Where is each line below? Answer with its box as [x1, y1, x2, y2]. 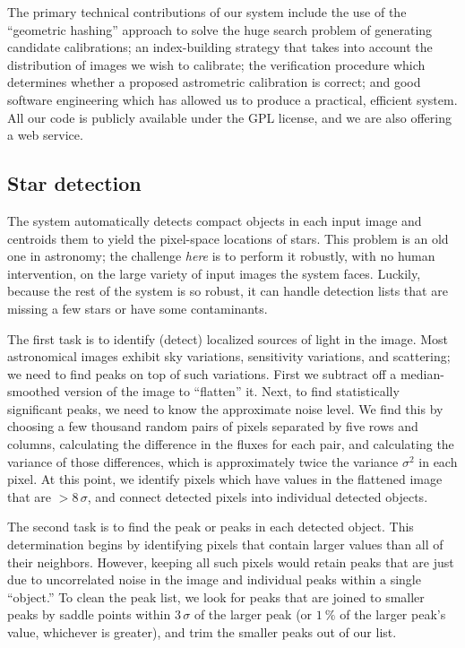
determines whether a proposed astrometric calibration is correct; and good [7, 73, 421, 91]
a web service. [7, 125, 83, 144]
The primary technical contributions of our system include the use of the [7, 3, 407, 21]
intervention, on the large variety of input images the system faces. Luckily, [7, 264, 421, 282]
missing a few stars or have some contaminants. [7, 298, 268, 317]
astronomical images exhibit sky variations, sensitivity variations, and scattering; [7, 347, 451, 366]
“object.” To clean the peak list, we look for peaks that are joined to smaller [7, 587, 425, 606]
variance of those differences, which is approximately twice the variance [7, 452, 399, 471]
